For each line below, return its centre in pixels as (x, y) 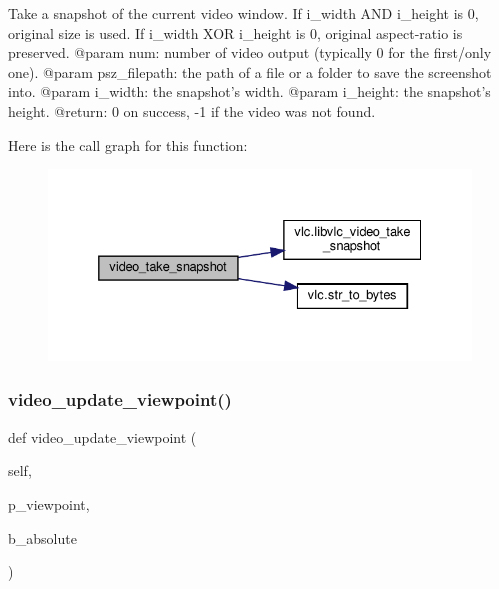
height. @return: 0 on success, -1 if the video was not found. (192, 110)
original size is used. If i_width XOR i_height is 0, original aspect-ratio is (235, 32)
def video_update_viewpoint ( (102, 436)
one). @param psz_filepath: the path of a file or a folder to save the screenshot (250, 71)
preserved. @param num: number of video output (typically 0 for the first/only (250, 52)
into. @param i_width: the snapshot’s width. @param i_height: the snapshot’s (249, 91)
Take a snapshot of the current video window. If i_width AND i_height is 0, (243, 13)
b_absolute (42, 537)
